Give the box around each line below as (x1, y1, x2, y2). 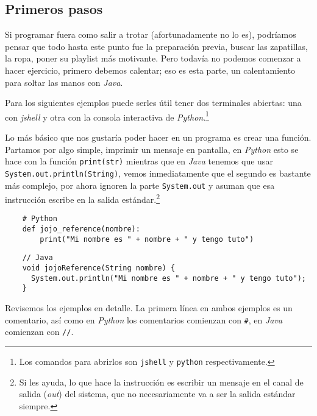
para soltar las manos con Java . (5, 76, 123, 88)
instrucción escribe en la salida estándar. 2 (5, 191, 160, 205)
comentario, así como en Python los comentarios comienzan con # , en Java (5, 313, 283, 326)
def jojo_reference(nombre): (22, 225, 140, 234)
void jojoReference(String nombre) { (22, 264, 176, 273)
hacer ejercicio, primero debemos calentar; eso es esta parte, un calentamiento (5, 63, 296, 76)
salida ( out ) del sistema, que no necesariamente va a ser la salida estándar (19, 387, 296, 400)
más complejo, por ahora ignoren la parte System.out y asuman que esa (5, 178, 275, 191)
